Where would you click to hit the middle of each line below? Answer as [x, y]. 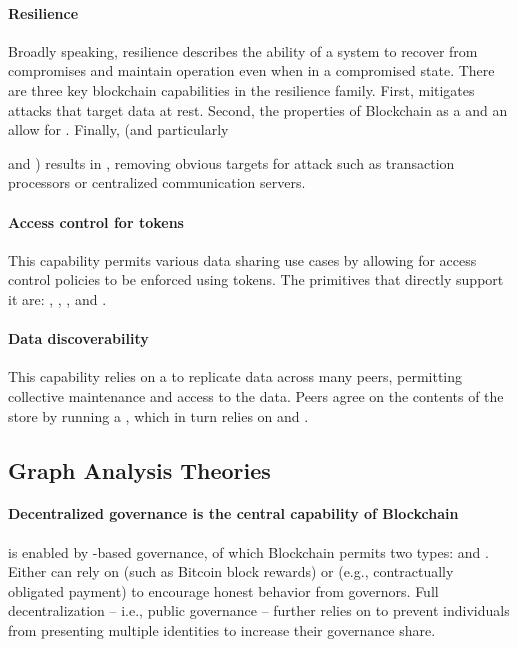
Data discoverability [78, 338]
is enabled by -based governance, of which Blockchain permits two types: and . [248, 551]
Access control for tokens [96, 221]
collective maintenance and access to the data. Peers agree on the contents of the [256, 395]
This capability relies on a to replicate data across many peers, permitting [235, 376]
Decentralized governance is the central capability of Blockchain [233, 513]
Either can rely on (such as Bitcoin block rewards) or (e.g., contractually [231, 571]
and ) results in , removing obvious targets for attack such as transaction [231, 162]
